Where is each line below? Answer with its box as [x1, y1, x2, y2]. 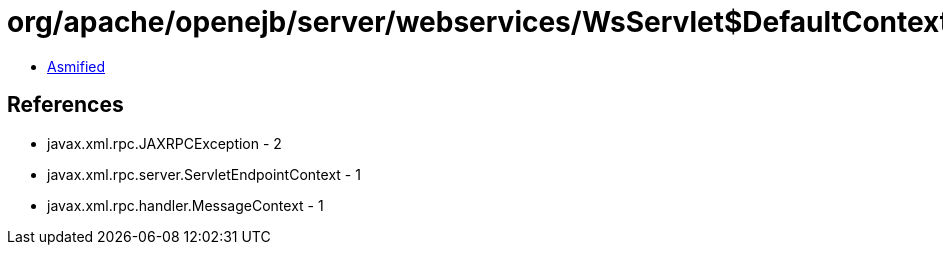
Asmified [47, 57, 106, 75]
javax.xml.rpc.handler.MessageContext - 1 [47, 196, 324, 214]
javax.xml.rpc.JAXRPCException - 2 [47, 134, 282, 152]
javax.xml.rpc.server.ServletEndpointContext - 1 [47, 165, 361, 183]
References [7, 92, 124, 118]
